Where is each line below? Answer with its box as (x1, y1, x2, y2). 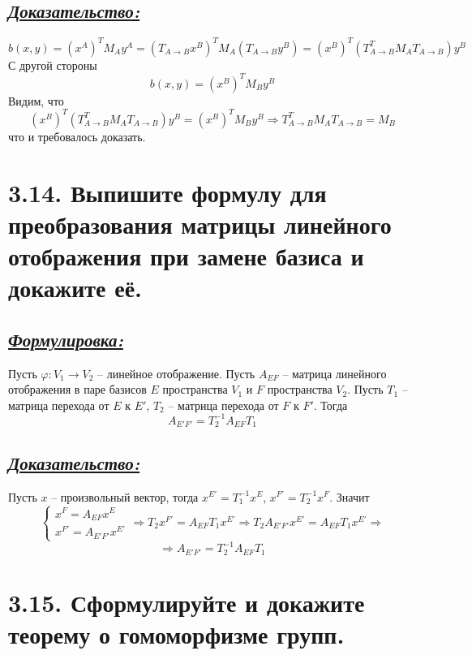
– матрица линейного (282, 364, 387, 381)
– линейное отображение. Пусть (97, 364, 255, 381)
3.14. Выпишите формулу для (8, 175, 327, 209)
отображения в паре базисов (8, 381, 147, 398)
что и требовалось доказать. (8, 127, 146, 144)
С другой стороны (8, 56, 97, 73)
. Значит (329, 488, 370, 505)
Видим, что (8, 92, 64, 109)
